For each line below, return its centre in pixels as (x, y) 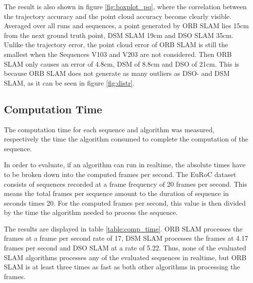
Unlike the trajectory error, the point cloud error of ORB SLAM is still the (116, 44)
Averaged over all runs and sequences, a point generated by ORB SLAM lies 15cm (126, 26)
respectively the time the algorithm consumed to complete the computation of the (126, 139)
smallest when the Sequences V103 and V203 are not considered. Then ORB (118, 54)
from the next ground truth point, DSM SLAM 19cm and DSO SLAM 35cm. (119, 35)
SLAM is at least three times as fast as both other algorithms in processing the (122, 267)
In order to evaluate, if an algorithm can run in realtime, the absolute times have (125, 165)
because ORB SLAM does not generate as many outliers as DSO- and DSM (117, 73)
